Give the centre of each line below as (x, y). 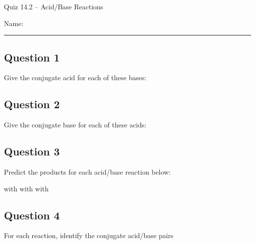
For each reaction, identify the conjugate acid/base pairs (89, 235)
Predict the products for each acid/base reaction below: (88, 171)
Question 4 (32, 215)
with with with (26, 188)
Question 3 (32, 151)
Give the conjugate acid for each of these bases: (75, 77)
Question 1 (32, 57)
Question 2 (32, 104)
